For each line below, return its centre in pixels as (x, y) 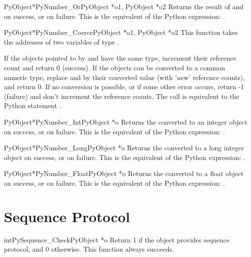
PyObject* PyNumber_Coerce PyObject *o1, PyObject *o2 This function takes (121, 32)
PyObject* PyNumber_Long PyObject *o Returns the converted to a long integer (124, 148)
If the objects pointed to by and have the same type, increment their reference (120, 58)
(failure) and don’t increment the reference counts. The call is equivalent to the (122, 96)
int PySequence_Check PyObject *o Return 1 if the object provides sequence (117, 239)
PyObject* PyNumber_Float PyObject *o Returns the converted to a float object (124, 173)
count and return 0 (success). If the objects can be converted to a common (115, 67)
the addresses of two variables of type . (62, 41)
